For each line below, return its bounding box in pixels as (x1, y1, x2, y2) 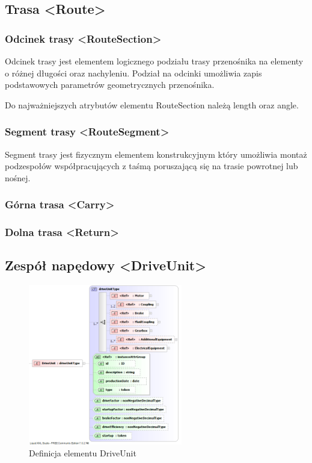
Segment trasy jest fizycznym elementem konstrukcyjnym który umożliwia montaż (5, 148, 307, 160)
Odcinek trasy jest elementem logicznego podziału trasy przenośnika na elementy (5, 55, 304, 67)
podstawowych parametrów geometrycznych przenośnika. (5, 78, 215, 91)
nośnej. (5, 171, 31, 184)
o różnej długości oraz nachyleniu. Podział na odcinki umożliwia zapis (5, 66, 262, 79)
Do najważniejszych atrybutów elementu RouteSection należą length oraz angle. (5, 98, 299, 111)
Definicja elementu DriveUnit (29, 446, 136, 459)
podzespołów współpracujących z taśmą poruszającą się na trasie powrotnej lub (5, 160, 298, 172)
